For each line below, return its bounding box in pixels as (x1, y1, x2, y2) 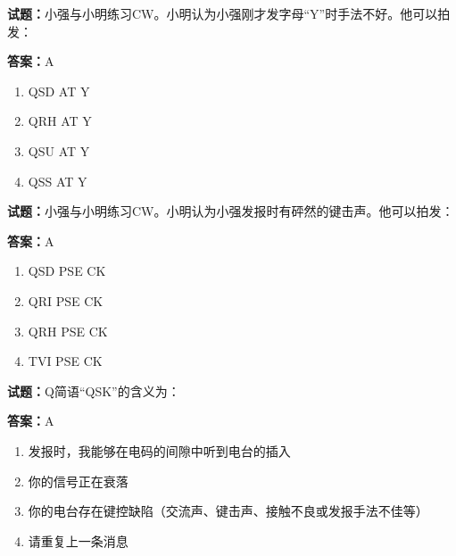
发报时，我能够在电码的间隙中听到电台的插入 (28, 441, 291, 460)
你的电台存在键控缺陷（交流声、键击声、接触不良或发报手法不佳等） (28, 502, 428, 520)
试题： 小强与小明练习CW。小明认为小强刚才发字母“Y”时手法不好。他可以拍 (7, 4, 451, 22)
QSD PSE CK (28, 261, 106, 280)
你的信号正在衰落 (28, 471, 129, 490)
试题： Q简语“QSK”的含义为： (7, 381, 180, 400)
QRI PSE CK (28, 291, 104, 310)
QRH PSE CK (28, 321, 108, 340)
